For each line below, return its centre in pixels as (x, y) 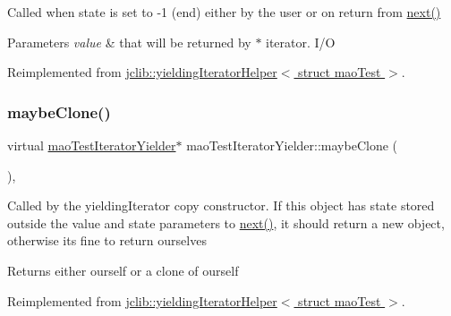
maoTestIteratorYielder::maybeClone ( (292, 145)
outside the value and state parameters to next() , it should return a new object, (226, 222)
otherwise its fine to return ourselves (107, 240)
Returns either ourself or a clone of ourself (123, 270)
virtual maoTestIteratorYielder (92, 145)
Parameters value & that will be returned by (129, 42)
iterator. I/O (301, 42)
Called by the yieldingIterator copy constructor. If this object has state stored (221, 205)
